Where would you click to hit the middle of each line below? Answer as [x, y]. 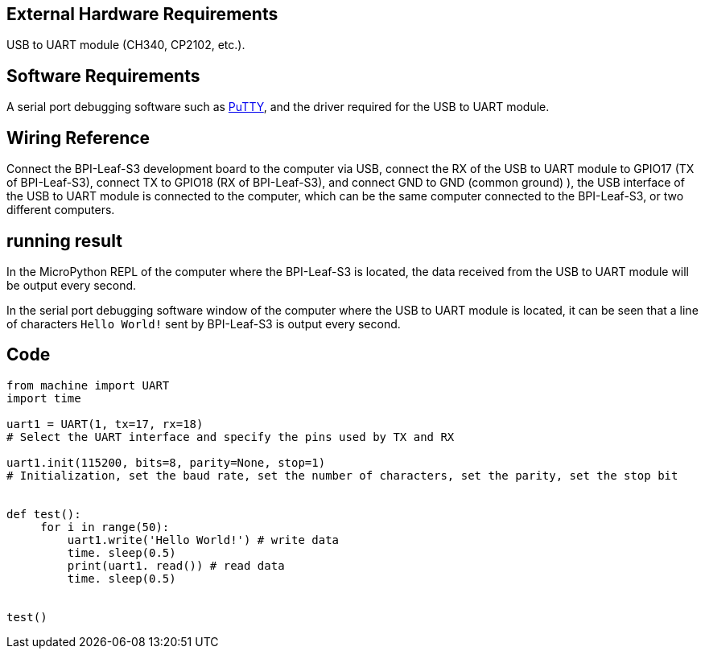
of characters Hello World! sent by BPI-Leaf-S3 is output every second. [204, 323]
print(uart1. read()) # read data [176, 565]
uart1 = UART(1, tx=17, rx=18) [105, 424]
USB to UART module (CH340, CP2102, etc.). [126, 45]
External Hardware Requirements [142, 14]
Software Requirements [103, 76]
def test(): [44, 514]
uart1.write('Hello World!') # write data [203, 540]
